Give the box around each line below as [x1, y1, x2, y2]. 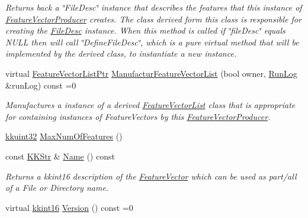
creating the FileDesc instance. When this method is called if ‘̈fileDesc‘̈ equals [5, 24, 285, 37]
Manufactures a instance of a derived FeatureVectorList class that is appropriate [5, 99, 296, 111]
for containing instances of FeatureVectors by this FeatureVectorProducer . [5, 110, 271, 122]
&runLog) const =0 [5, 79, 76, 91]
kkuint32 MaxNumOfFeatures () [5, 130, 123, 142]
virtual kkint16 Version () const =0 [5, 201, 133, 213]
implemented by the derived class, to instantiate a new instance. [5, 47, 237, 60]
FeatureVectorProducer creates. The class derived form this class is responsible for [5, 12, 301, 25]
